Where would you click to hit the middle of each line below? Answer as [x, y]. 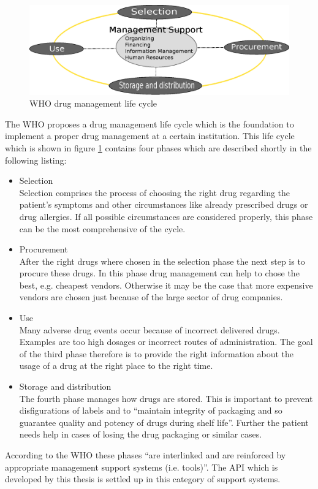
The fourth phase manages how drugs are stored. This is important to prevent [166, 398]
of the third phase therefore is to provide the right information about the [157, 353]
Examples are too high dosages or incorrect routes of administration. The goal [166, 342]
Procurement [44, 249]
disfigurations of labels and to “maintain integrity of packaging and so [151, 410]
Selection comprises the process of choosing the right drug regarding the [155, 192]
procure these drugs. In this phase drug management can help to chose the [159, 273]
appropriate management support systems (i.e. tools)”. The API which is [142, 467]
